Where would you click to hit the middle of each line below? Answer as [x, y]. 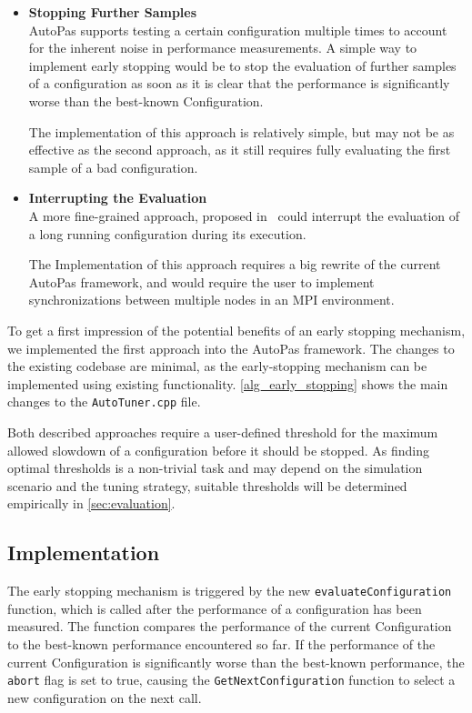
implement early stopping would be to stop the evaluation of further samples [242, 65]
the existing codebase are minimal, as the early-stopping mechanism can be [217, 366]
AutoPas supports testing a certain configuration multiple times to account [238, 30]
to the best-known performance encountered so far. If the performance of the [221, 643]
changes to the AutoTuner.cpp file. [104, 402]
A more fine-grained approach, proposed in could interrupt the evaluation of [244, 215]
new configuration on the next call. [105, 697]
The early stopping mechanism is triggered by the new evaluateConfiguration [230, 591]
